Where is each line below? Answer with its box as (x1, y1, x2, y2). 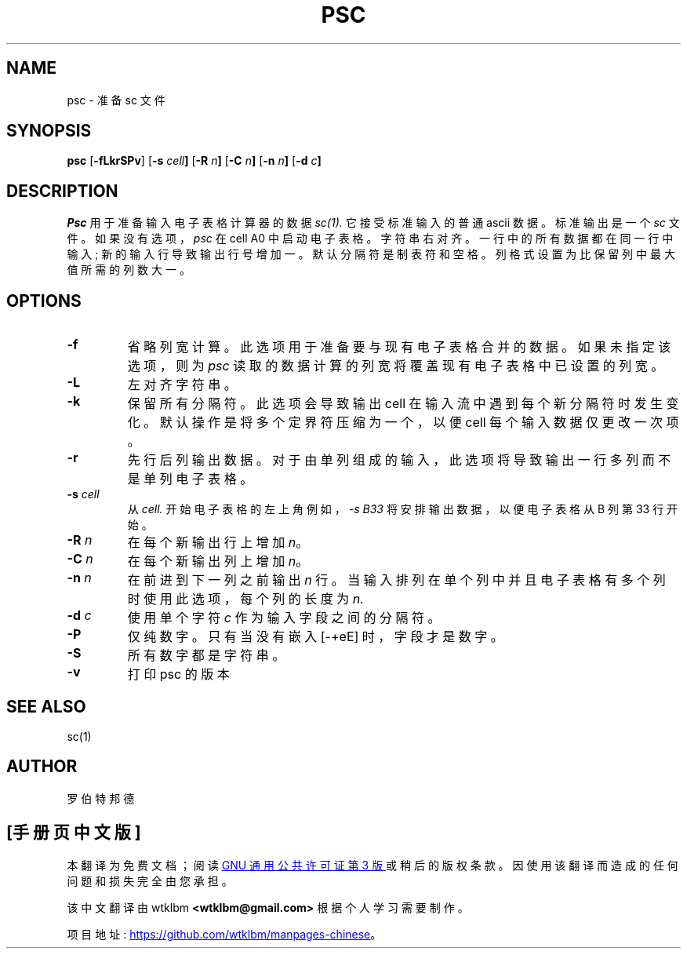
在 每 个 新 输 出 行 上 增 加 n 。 (127, 534, 309, 551)
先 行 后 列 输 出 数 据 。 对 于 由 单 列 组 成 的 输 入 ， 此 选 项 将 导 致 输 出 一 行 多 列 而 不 (127, 452, 671, 468)
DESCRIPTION (6, 180, 118, 201)
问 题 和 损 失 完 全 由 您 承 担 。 (67, 873, 233, 888)
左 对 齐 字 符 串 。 (127, 377, 237, 393)
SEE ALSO (6, 696, 86, 716)
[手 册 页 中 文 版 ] (6, 822, 141, 843)
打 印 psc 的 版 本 (127, 666, 230, 683)
